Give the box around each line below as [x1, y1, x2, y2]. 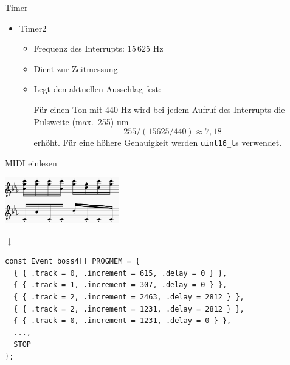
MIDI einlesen [5, 156, 57, 169]
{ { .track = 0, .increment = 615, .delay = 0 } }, [13, 268, 227, 278]
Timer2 [19, 21, 47, 34]
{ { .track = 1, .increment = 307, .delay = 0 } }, [13, 281, 227, 290]
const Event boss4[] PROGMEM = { [5, 257, 140, 266]
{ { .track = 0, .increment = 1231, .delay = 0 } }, [13, 316, 232, 326]
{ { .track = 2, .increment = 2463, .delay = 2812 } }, [13, 292, 244, 301]
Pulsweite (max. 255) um [33, 115, 129, 128]
